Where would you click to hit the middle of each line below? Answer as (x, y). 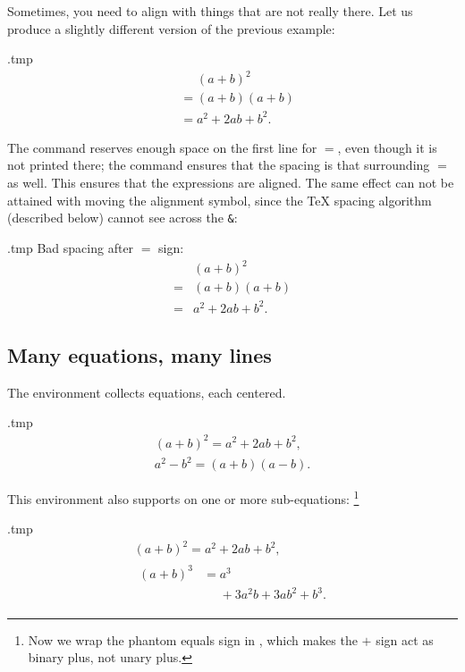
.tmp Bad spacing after (71, 247)
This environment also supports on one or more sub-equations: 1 (183, 497)
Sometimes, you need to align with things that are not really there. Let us (210, 11)
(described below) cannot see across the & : (123, 218)
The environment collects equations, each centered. (147, 392)
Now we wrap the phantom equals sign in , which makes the (193, 639)
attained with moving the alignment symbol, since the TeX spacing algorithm (220, 200)
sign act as (405, 639)
